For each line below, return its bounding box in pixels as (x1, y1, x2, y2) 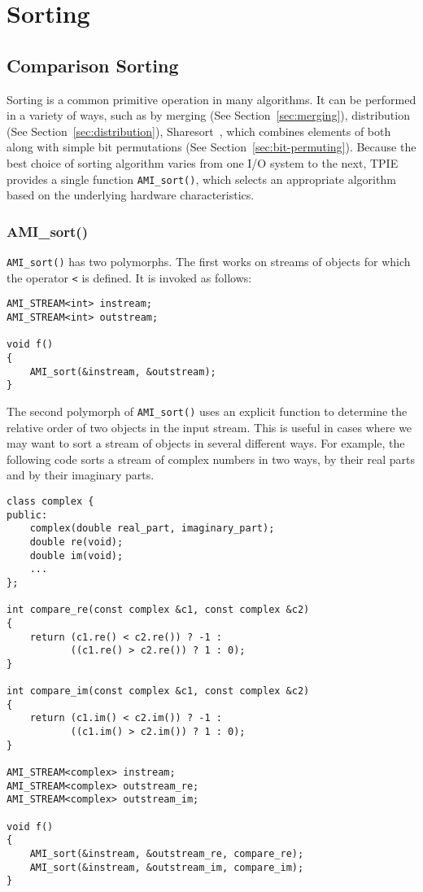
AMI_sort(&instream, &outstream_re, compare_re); (29, 848, 304, 860)
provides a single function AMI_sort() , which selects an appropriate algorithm (7, 170, 396, 187)
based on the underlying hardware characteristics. (7, 186, 255, 203)
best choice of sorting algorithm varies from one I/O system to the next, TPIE (7, 154, 399, 171)
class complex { (7, 495, 94, 507)
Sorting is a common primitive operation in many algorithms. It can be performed (7, 90, 416, 107)
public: (7, 509, 48, 521)
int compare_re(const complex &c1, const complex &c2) (7, 604, 310, 616)
